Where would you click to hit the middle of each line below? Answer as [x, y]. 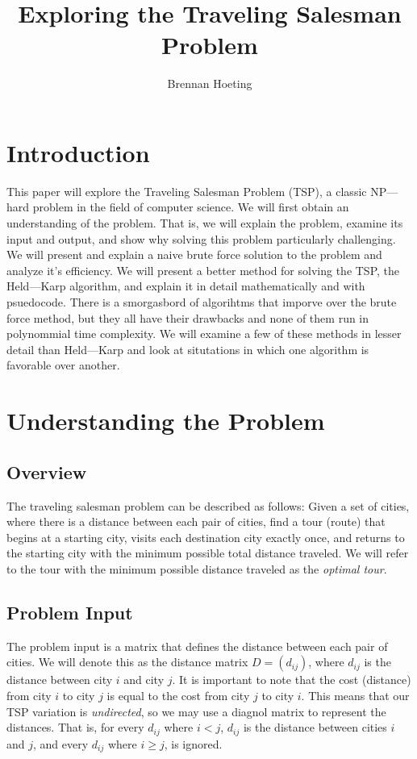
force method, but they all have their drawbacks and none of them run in [188, 317]
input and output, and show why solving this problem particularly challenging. [201, 238]
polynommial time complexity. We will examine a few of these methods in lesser [204, 334]
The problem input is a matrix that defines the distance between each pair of [197, 646]
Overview [47, 471]
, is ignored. [193, 743]
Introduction [78, 152]
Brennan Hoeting [210, 83]
